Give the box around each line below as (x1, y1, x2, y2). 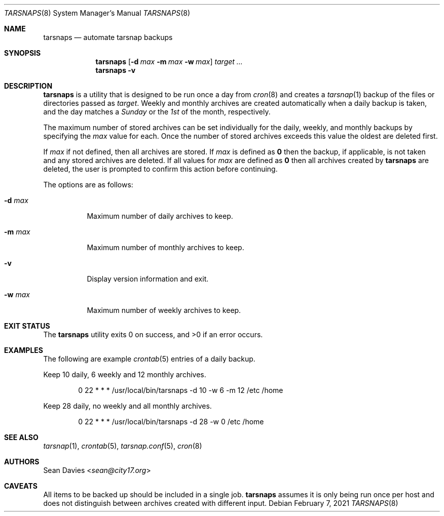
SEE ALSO (4, 433, 39, 442)
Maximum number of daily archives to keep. (87, 212, 233, 220)
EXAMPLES (4, 346, 43, 354)
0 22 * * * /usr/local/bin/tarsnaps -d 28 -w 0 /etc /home (78, 417, 264, 426)
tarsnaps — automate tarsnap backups (43, 33, 173, 42)
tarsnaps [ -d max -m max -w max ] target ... (95, 57, 243, 66)
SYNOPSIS (4, 49, 41, 57)
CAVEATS (4, 482, 38, 490)
